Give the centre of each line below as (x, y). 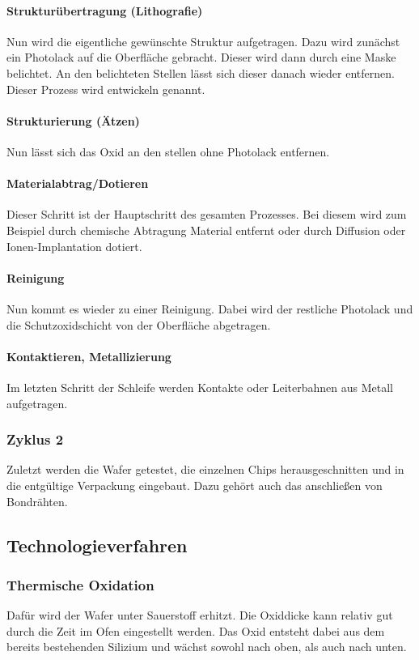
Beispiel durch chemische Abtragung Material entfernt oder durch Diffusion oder (206, 230)
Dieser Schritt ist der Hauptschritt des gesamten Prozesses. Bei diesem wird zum (207, 214)
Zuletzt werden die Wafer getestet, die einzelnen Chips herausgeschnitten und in (205, 469)
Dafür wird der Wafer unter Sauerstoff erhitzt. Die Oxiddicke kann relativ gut (200, 615)
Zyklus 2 (35, 439)
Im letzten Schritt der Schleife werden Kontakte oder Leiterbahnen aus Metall (200, 387)
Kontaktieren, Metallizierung (89, 356)
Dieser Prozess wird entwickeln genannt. (106, 89)
